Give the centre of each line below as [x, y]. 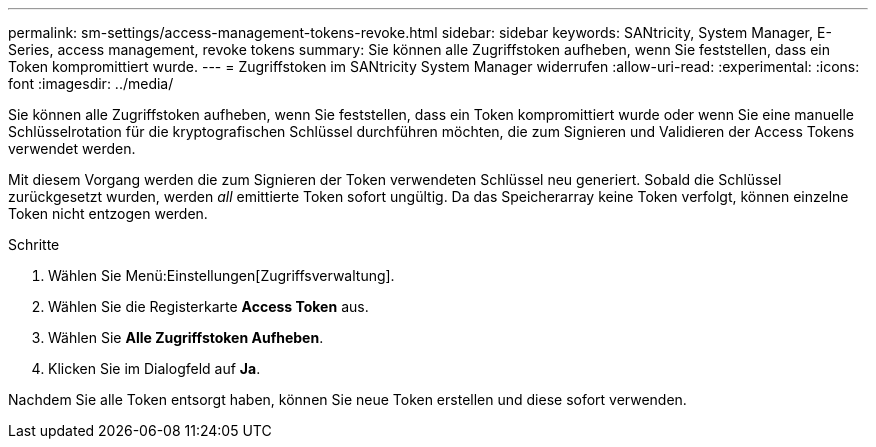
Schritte [34, 244]
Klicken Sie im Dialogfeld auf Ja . [154, 368]
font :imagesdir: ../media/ [91, 83]
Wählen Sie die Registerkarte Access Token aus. [208, 306]
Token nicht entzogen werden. [108, 213]
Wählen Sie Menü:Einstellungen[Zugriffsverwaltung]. [221, 275]
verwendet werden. [72, 148]
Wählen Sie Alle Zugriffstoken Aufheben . [186, 337]
